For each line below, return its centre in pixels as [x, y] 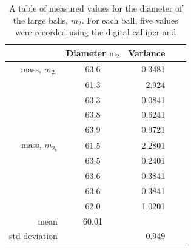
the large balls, [41, 20]
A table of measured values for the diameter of [96, 8]
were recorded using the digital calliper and [95, 32]
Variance [147, 52]
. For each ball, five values [130, 20]
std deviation [33, 236]
